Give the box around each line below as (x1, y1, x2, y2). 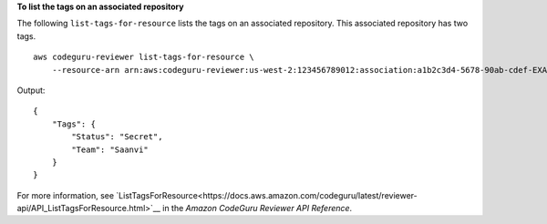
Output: (16, 85, 46, 96)
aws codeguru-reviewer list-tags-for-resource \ (33, 52, 254, 63)
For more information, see (16, 189, 114, 200)
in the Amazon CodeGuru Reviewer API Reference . (162, 203, 353, 214)
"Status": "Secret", (71, 132, 163, 142)
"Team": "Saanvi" (71, 144, 150, 155)
